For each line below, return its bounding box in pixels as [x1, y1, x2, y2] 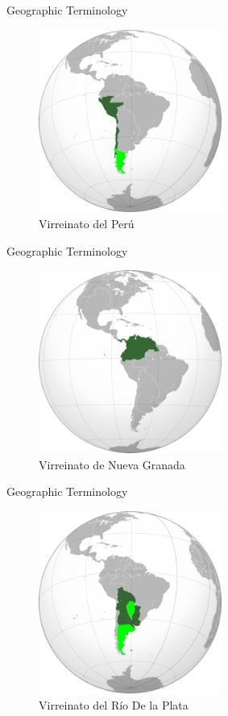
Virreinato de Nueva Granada [39, 456, 185, 472]
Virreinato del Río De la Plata [39, 697, 189, 714]
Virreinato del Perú [39, 214, 135, 231]
